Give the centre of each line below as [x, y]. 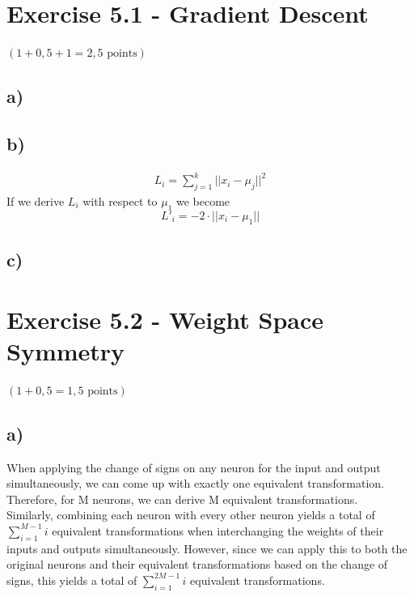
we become [203, 201]
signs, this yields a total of [72, 580]
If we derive [36, 201]
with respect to [120, 201]
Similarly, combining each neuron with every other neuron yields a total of [191, 515]
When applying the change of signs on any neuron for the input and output [194, 467]
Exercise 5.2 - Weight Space [165, 319]
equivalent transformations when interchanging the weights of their [218, 530]
